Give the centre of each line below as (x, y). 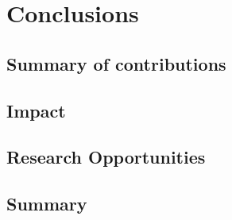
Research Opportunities (106, 157)
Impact (36, 110)
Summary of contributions (116, 63)
